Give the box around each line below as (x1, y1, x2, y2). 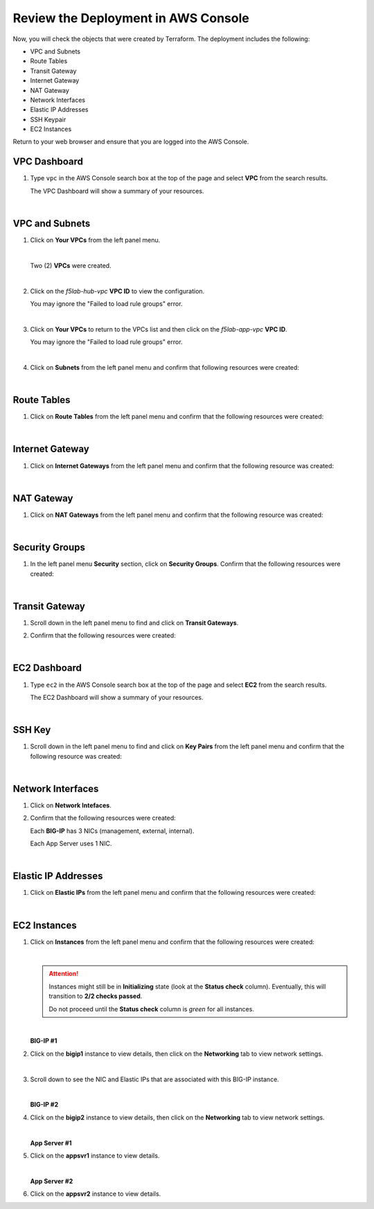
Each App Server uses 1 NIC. (30, 839, 112, 848)
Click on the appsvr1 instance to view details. (30, 1151, 160, 1160)
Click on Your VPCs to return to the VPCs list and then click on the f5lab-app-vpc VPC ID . (30, 325, 287, 333)
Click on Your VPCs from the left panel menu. (30, 236, 161, 244)
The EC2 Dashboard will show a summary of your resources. (30, 693, 204, 701)
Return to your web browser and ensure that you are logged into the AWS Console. (12, 137, 249, 146)
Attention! (48, 970, 79, 978)
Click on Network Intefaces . (30, 801, 112, 809)
